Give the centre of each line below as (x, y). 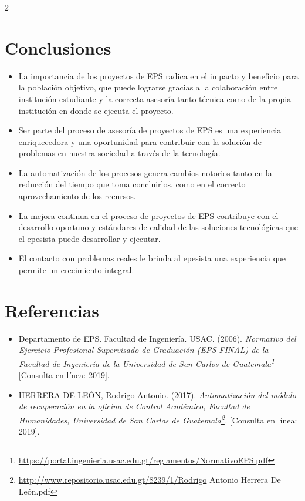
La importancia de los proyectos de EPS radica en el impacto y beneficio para (158, 75)
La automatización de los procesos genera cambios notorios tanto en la (145, 172)
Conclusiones (58, 47)
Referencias (52, 310)
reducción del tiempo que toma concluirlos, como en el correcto (132, 184)
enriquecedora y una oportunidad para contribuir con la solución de (140, 141)
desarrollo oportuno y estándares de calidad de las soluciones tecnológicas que (158, 227)
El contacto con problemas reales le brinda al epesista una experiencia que (152, 258)
